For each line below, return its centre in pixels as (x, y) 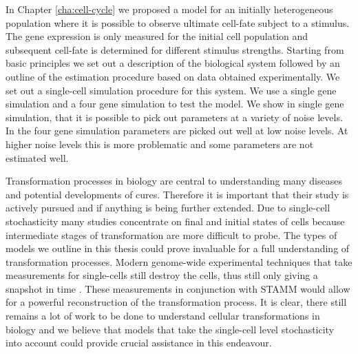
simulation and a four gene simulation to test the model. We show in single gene (175, 104)
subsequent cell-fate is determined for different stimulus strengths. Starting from (175, 49)
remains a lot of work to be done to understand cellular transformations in (163, 316)
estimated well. (37, 157)
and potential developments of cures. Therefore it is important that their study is (177, 194)
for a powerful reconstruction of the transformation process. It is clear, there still (176, 302)
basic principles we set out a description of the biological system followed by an (173, 63)
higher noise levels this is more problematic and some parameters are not (160, 144)
